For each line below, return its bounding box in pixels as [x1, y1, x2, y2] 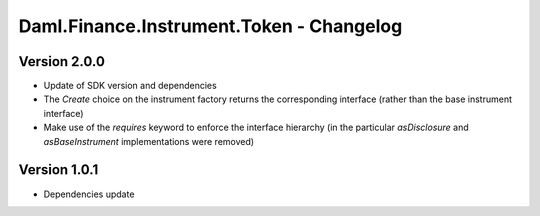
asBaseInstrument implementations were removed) [43, 135, 255, 147]
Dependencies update [43, 188, 135, 200]
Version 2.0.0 [18, 53, 105, 70]
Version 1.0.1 [18, 161, 99, 179]
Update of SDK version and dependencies [43, 80, 217, 92]
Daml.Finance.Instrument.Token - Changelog [18, 15, 403, 37]
